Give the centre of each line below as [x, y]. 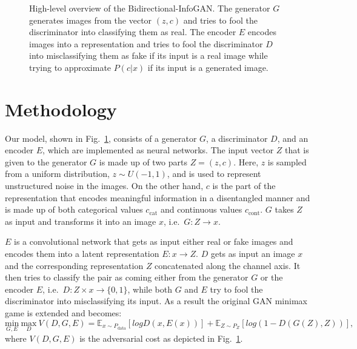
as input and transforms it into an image [81, 221]
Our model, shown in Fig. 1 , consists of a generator [101, 138]
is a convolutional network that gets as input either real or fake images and [154, 241]
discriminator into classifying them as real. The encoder [133, 32]
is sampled [287, 161]
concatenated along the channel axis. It [228, 265]
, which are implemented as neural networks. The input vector [158, 150]
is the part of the [244, 186]
